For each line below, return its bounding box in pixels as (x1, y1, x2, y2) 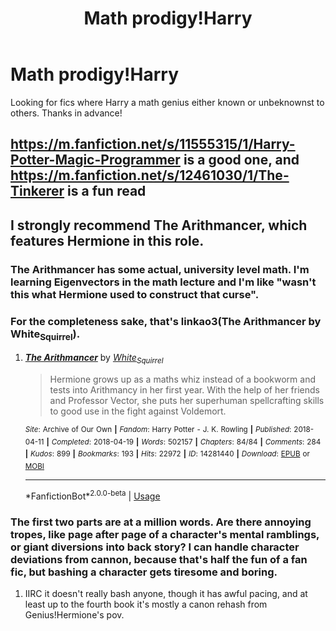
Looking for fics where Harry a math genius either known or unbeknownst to (10, 96, 325, 108)
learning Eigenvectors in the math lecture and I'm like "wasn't (10, 275, 317, 289)
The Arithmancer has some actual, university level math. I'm (10, 262, 310, 276)
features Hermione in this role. (10, 232, 205, 249)
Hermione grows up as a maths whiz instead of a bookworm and (49, 373, 317, 385)
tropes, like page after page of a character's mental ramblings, (10, 527, 320, 541)
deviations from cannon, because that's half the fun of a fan (10, 552, 308, 566)
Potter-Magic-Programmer (10, 152, 181, 169)
